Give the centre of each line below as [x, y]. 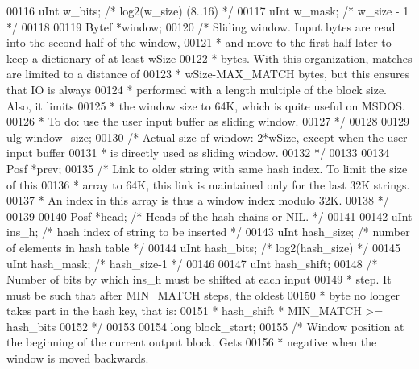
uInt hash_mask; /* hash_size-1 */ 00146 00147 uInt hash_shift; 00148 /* [192, 263]
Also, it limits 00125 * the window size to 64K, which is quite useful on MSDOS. [206, 105]
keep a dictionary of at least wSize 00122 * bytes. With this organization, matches [209, 58]
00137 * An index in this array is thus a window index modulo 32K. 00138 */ [198, 200]
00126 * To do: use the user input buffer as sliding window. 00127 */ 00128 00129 [208, 121]
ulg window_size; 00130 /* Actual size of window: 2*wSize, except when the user [207, 137]
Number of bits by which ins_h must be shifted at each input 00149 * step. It [199, 279]
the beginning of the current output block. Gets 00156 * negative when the [192, 342]
